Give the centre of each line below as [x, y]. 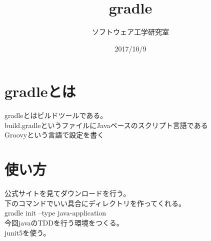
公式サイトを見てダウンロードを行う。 [67, 193]
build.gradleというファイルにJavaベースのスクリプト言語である [106, 125]
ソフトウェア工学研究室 [130, 32]
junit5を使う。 [27, 232]
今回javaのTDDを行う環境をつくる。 [64, 222]
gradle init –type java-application [55, 213]
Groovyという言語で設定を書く [54, 135]
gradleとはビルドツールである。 [56, 115]
